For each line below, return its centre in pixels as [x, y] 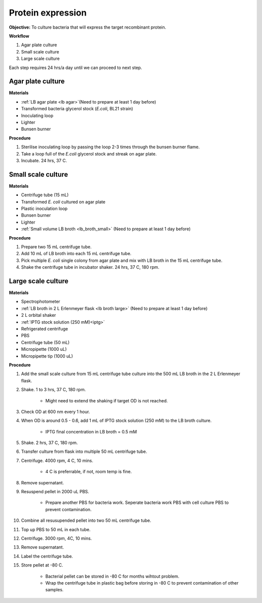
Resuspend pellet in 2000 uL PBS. [55, 492]
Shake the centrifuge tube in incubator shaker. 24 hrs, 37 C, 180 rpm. [90, 267]
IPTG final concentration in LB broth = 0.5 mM [91, 431]
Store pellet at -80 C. [42, 565]
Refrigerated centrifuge [44, 328]
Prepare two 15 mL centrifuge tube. [56, 247]
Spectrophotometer [41, 302]
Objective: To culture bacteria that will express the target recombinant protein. [88, 27]
